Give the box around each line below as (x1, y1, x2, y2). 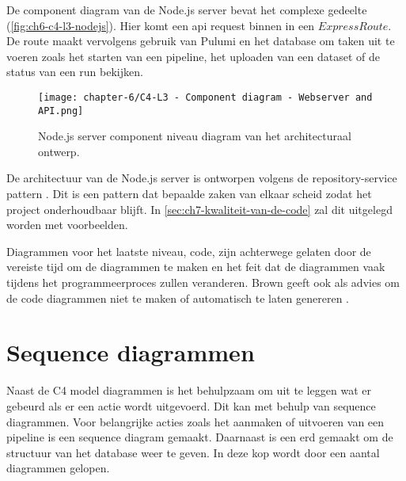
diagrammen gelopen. (6, 460, 110, 476)
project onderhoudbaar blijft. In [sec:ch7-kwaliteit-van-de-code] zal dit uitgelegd (6, 200, 393, 217)
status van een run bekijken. (6, 63, 143, 80)
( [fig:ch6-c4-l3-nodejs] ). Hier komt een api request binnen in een (6, 17, 315, 33)
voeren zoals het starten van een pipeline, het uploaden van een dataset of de (6, 48, 381, 64)
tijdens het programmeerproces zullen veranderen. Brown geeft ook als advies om (6, 274, 400, 291)
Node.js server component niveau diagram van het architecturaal (38, 128, 351, 144)
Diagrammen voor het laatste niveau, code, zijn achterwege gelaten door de (6, 242, 371, 259)
